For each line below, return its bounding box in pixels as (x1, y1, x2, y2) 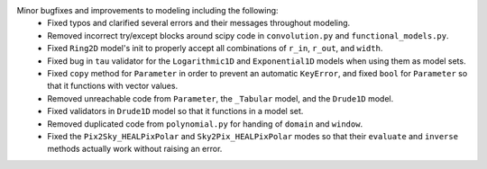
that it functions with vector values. (47, 81, 179, 92)
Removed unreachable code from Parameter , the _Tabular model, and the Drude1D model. (47, 93, 394, 103)
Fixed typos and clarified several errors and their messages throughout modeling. (47, 18, 351, 29)
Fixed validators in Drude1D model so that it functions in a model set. (47, 106, 304, 117)
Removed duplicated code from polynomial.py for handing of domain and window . (47, 118, 363, 129)
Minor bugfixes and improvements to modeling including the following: (16, 5, 279, 15)
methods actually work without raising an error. (47, 144, 223, 155)
